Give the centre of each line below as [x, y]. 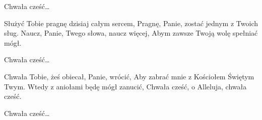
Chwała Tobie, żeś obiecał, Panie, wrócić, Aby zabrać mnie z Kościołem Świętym [129, 76]
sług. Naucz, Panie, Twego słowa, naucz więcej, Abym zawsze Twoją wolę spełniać [131, 33]
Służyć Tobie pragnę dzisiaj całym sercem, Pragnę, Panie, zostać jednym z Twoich [131, 23]
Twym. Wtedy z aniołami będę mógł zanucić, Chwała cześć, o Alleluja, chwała [125, 86]
